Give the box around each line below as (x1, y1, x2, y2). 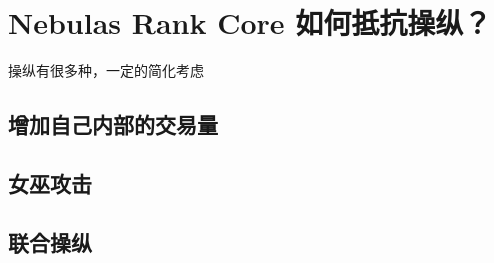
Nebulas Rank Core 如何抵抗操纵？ (8, 2, 492, 43)
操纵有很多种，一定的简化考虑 (8, 60, 204, 81)
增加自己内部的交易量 (8, 109, 218, 140)
